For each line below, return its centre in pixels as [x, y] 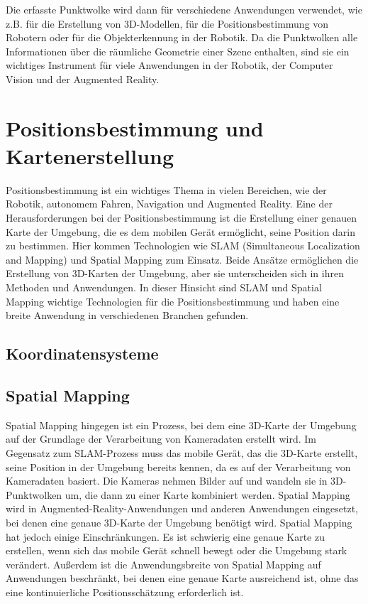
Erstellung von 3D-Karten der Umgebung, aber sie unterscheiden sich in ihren [175, 273]
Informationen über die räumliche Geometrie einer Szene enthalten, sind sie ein [178, 51]
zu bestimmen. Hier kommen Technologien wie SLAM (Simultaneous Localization [183, 246]
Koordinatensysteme [82, 354]
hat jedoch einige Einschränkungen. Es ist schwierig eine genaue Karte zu [165, 536]
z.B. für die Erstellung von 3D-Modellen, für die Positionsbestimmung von [167, 23]
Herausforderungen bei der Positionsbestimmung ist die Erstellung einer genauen [182, 218]
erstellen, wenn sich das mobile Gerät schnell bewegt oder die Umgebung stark [177, 550]
